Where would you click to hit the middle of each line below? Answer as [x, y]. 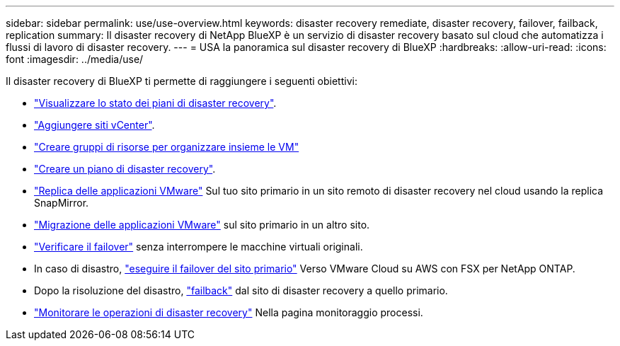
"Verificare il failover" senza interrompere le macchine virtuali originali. [199, 247]
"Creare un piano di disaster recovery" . [125, 169]
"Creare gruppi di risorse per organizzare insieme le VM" [167, 147]
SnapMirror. [62, 203]
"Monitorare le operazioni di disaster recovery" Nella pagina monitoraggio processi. [229, 312]
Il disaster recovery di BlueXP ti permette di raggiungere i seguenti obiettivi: [182, 81]
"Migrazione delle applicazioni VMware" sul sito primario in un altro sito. [202, 225]
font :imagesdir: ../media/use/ [75, 59]
